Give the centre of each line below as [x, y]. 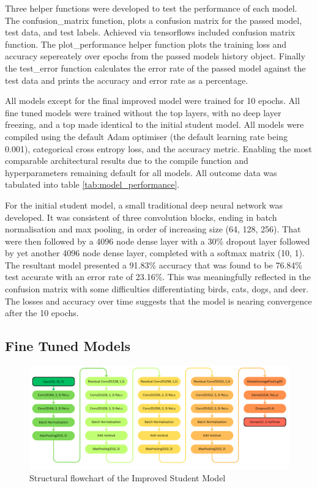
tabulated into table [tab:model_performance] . [92, 184]
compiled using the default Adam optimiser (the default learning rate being [146, 136]
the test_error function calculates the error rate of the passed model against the [155, 68]
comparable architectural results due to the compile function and [127, 161]
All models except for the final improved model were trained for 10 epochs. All [152, 101]
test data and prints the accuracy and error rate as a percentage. [127, 80]
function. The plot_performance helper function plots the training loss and [146, 44]
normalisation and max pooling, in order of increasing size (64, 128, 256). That [153, 229]
